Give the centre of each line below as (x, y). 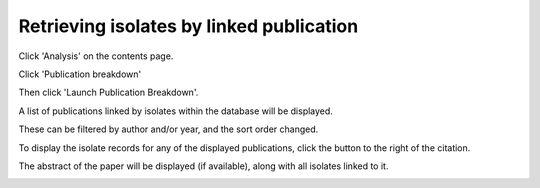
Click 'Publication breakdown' (80, 74)
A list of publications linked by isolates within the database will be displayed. (176, 111)
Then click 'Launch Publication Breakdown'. (108, 92)
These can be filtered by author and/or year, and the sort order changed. (168, 129)
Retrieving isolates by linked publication (188, 26)
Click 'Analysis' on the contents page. (96, 56)
